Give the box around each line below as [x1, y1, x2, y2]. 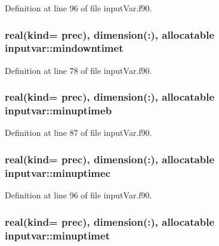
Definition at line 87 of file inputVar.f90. [5, 126, 152, 139]
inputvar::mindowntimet [5, 41, 124, 55]
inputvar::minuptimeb [5, 103, 112, 118]
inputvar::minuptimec [5, 165, 111, 180]
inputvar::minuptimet [5, 228, 110, 242]
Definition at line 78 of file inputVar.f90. [5, 64, 152, 76]
